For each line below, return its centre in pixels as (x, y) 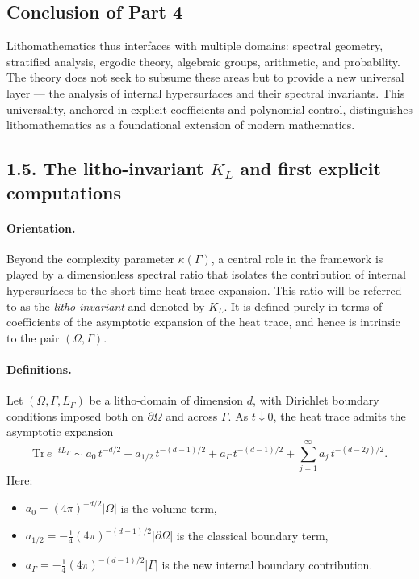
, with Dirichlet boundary (316, 400)
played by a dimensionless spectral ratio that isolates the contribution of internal (206, 274)
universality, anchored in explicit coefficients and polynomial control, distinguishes (209, 109)
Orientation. (41, 227)
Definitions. (39, 369)
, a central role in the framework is (297, 258)
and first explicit (310, 168)
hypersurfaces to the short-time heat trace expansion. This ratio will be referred (204, 289)
